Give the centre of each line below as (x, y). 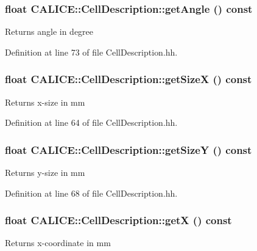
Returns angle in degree (49, 31)
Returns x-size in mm (45, 102)
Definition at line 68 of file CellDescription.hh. (91, 193)
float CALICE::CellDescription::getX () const (118, 220)
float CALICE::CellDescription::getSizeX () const (128, 79)
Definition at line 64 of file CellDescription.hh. (91, 122)
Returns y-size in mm (45, 173)
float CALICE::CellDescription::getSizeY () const (128, 149)
